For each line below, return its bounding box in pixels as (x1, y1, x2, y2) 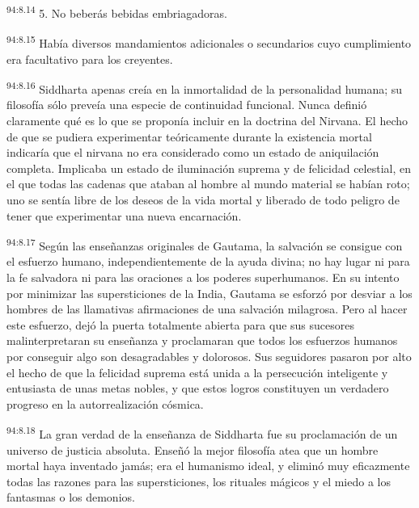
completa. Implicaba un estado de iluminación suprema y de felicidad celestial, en (6, 159, 411, 176)
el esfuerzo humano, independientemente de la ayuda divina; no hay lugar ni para (6, 253, 410, 270)
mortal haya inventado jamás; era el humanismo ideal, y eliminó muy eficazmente (6, 457, 410, 474)
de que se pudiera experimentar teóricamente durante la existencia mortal (6, 128, 372, 145)
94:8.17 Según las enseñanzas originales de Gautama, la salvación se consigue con (6, 235, 403, 254)
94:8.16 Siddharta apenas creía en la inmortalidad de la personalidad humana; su (6, 78, 403, 97)
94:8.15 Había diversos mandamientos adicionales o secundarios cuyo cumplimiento (6, 32, 412, 51)
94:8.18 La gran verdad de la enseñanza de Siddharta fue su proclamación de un (6, 423, 398, 442)
